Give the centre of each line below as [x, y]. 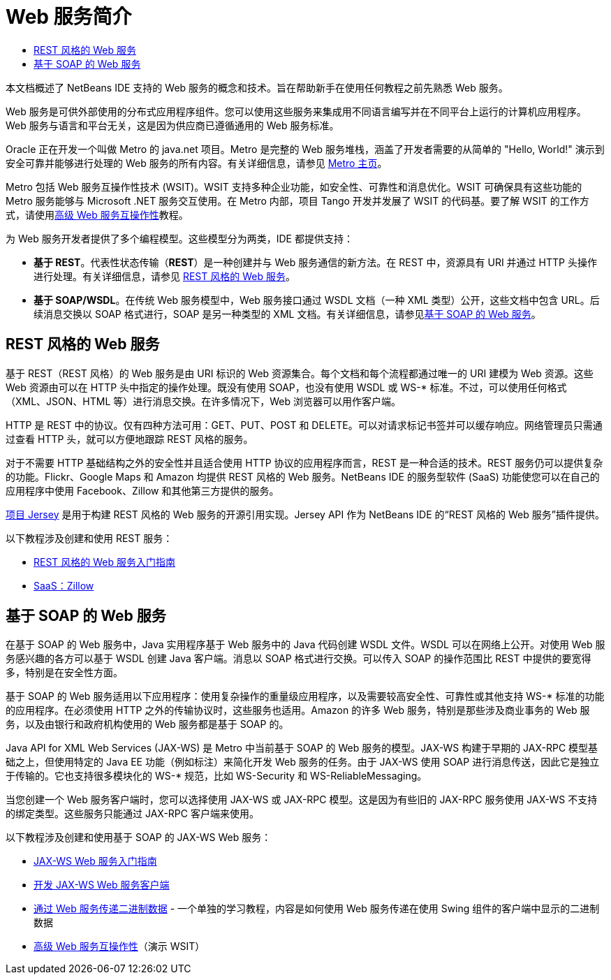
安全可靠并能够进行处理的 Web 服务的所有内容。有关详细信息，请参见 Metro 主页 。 [197, 163]
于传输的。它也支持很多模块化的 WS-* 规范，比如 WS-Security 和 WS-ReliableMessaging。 [216, 776]
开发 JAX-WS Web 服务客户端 [102, 885]
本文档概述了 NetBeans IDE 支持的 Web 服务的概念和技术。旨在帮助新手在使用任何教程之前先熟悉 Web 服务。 [257, 87]
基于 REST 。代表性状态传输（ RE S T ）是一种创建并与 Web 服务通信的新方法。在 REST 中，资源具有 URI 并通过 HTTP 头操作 [315, 262]
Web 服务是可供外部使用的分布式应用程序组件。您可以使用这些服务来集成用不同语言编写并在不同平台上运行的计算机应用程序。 [296, 111]
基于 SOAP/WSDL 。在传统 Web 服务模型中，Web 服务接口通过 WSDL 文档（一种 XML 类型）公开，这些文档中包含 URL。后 [317, 300]
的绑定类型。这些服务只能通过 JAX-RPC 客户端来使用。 [132, 814]
